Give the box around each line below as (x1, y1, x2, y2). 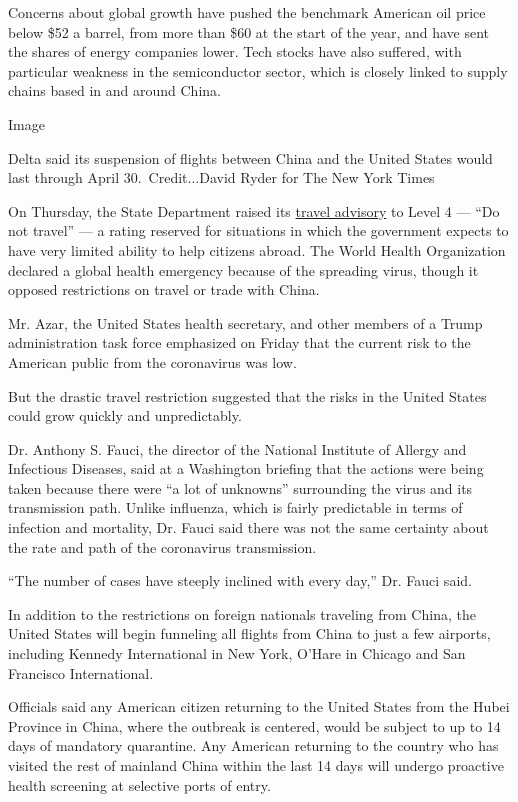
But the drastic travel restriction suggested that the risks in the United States (8, 385, 487, 406)
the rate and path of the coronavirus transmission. (8, 536, 317, 557)
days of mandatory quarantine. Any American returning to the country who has (8, 735, 499, 756)
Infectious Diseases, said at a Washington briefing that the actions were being (8, 458, 484, 479)
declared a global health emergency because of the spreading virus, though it (8, 259, 479, 280)
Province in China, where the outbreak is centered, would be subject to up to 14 (8, 715, 501, 736)
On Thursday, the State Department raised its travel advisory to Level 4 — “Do (8, 200, 500, 221)
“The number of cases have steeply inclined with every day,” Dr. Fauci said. (8, 570, 472, 591)
